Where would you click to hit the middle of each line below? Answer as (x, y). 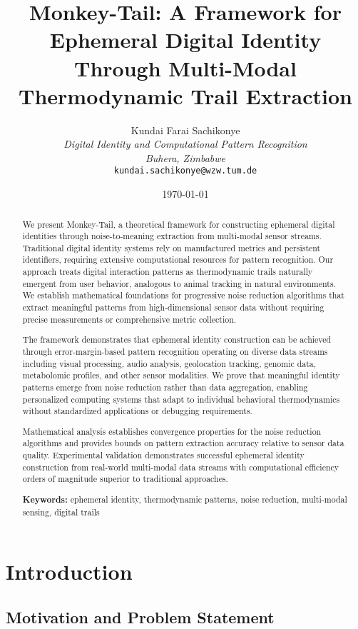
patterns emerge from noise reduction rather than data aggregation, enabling (165, 387)
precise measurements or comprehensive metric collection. (129, 319)
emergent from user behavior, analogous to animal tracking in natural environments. (179, 283)
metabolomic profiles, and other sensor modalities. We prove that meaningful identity (181, 375)
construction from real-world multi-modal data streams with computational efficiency (181, 467)
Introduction (69, 572)
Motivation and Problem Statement (140, 617)
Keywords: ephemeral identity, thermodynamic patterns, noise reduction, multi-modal (185, 499)
